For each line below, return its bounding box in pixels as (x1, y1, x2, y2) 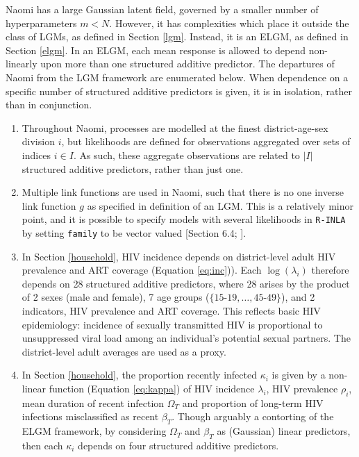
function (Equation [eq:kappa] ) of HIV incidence (49, 381, 255, 395)
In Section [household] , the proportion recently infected (22, 367, 257, 382)
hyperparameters (6, 15, 77, 30)
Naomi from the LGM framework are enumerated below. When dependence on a (6, 69, 349, 84)
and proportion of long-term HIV (182, 395, 324, 410)
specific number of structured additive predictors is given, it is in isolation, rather (6, 83, 352, 98)
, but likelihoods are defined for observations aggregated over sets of (61, 134, 351, 149)
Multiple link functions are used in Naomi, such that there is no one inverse (22, 185, 344, 199)
